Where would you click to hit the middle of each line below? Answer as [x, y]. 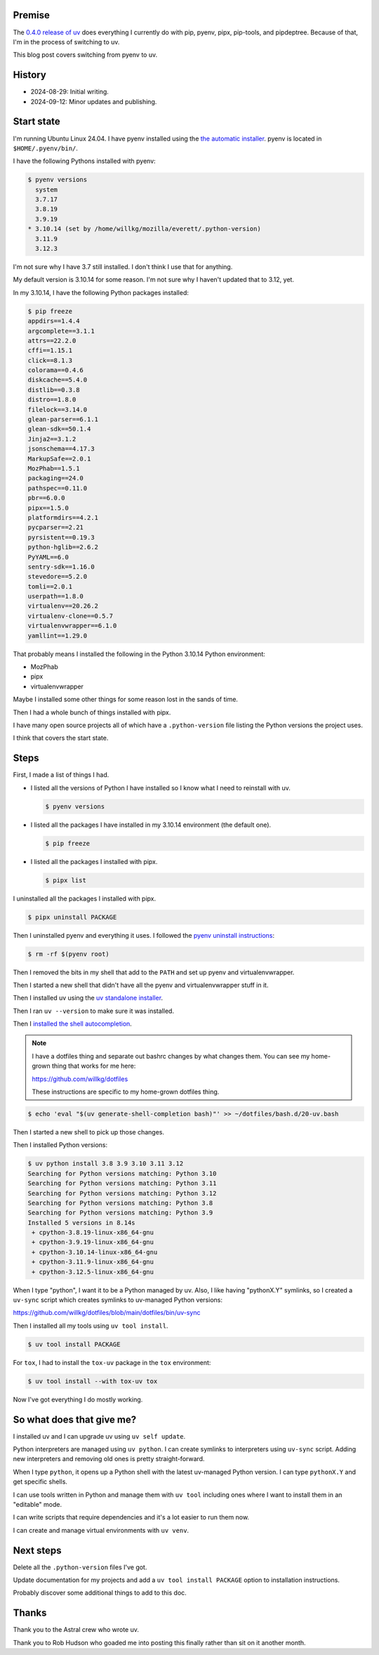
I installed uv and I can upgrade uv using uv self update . [99, 1436]
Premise [32, 15]
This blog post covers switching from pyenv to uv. [85, 55]
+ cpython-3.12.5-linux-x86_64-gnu [93, 1272]
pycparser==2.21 [56, 528]
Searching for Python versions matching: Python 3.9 [120, 1213]
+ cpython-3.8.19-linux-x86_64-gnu [93, 1232]
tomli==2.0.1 [50, 586]
